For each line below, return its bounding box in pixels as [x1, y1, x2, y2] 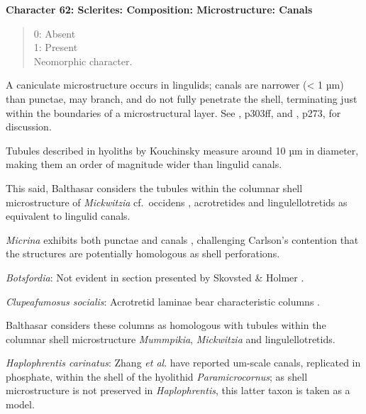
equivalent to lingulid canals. [6, 208, 131, 223]
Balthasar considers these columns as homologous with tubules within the [6, 318, 326, 332]
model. [6, 397, 35, 412]
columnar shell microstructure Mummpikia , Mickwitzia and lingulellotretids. [6, 331, 335, 346]
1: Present [33, 40, 78, 55]
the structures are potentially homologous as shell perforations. [6, 246, 280, 261]
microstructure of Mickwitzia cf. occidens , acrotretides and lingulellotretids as [6, 194, 348, 209]
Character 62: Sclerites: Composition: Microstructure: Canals [6, 2, 313, 16]
